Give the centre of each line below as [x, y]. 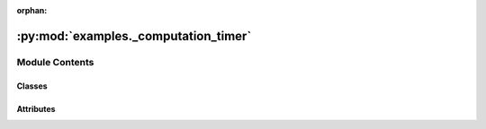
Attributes [36, 108]
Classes [32, 86]
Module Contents [55, 62]
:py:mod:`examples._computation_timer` [134, 36]
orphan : [32, 10]
